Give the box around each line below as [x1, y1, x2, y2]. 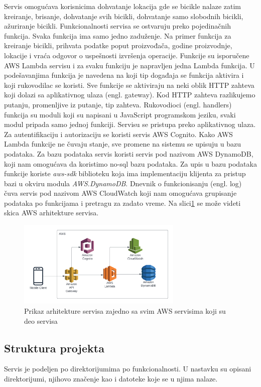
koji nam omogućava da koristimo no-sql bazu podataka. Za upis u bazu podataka [4, 158, 257, 169]
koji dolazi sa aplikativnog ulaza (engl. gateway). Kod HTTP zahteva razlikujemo [4, 89, 255, 100]
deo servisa [24, 315, 58, 326]
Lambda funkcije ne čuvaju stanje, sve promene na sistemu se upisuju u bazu [4, 139, 241, 149]
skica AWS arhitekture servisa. [4, 207, 99, 218]
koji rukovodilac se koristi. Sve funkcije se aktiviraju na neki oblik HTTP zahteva [4, 79, 254, 90]
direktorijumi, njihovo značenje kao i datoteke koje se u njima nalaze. [4, 373, 218, 384]
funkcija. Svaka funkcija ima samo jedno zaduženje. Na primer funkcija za [4, 30, 231, 41]
